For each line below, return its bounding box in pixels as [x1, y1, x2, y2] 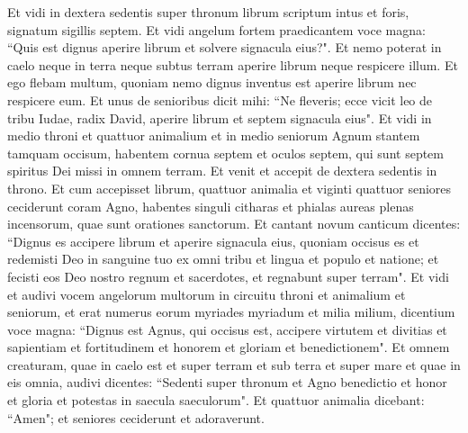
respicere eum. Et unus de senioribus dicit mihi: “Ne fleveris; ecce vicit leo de [7, 90, 433, 109]
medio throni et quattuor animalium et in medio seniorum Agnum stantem [7, 126, 420, 145]
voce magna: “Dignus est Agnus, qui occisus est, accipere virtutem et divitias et [7, 320, 447, 338]
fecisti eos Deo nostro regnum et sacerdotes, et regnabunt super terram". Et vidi [7, 266, 449, 285]
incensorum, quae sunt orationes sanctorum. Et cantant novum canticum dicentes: [7, 214, 461, 233]
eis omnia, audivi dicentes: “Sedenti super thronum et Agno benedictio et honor [7, 373, 447, 392]
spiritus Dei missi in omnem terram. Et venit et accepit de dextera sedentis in [7, 161, 437, 180]
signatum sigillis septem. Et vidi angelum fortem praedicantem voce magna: [7, 20, 426, 39]
